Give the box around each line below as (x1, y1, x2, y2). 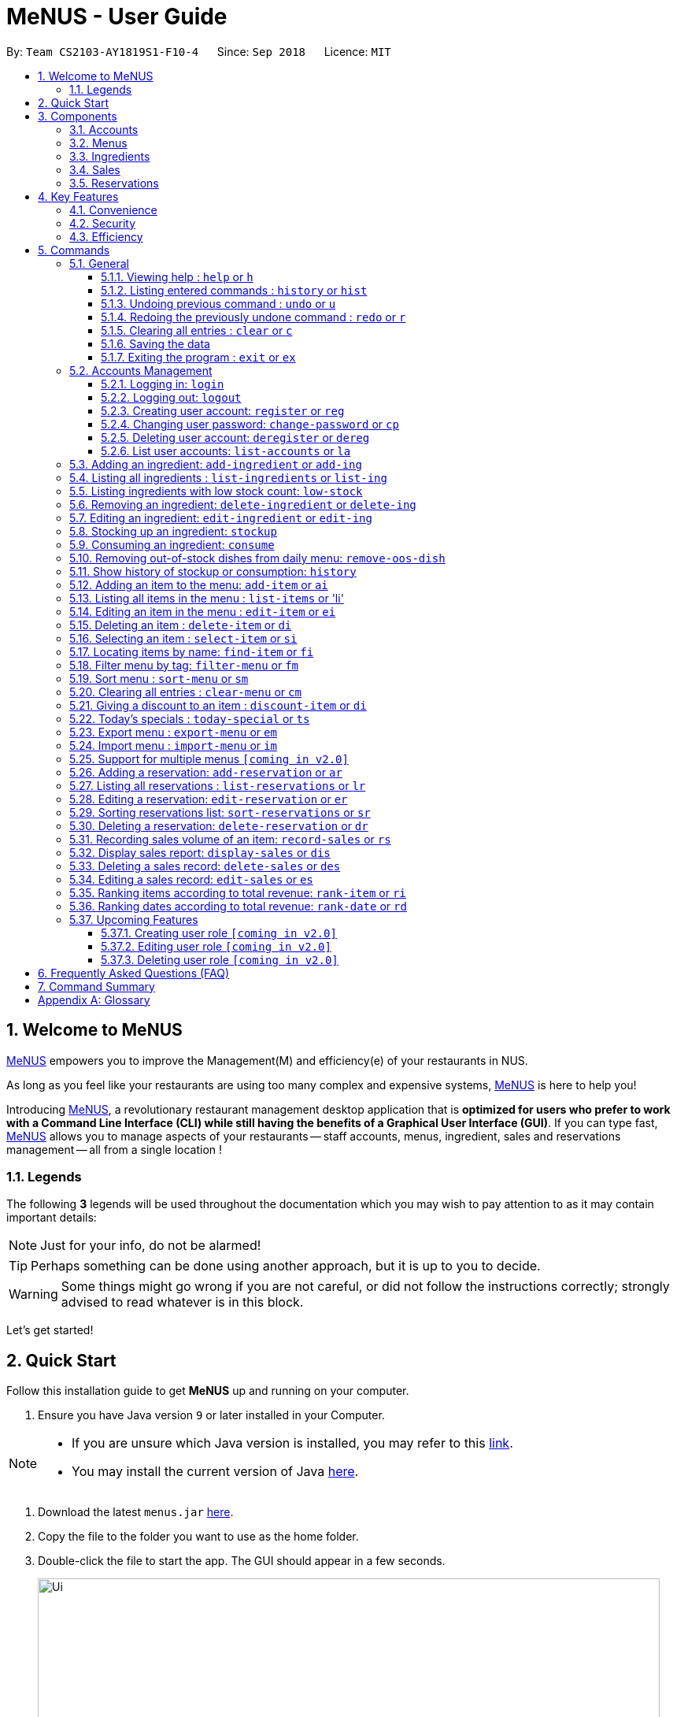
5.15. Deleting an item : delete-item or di (69, 617, 292, 632)
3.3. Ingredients (69, 149, 150, 163)
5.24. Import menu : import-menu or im (69, 738, 277, 752)
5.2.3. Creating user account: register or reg (101, 403, 345, 417)
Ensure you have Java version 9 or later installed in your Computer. (38, 1408, 385, 1422)
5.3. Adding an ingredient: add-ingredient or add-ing (69, 457, 362, 471)
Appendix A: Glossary (38, 992, 150, 1007)
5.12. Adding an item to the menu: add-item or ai (69, 577, 328, 591)
